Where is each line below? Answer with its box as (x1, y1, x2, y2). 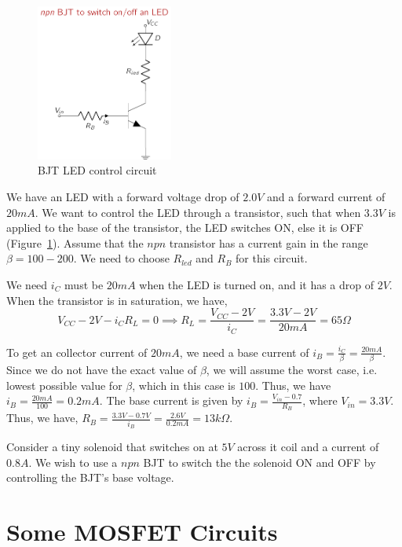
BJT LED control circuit (38, 162, 157, 178)
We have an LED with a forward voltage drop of (6, 189, 239, 205)
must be (64, 276, 104, 292)
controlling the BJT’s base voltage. (6, 469, 174, 486)
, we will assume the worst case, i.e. (206, 362, 378, 377)
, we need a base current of (179, 343, 309, 360)
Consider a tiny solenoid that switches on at (6, 439, 218, 455)
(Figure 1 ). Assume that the (6, 234, 144, 251)
